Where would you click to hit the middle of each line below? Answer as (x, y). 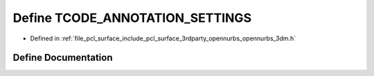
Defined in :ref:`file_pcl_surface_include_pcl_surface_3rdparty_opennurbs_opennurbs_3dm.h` (163, 38)
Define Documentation (63, 58)
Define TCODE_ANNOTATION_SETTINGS (132, 18)
